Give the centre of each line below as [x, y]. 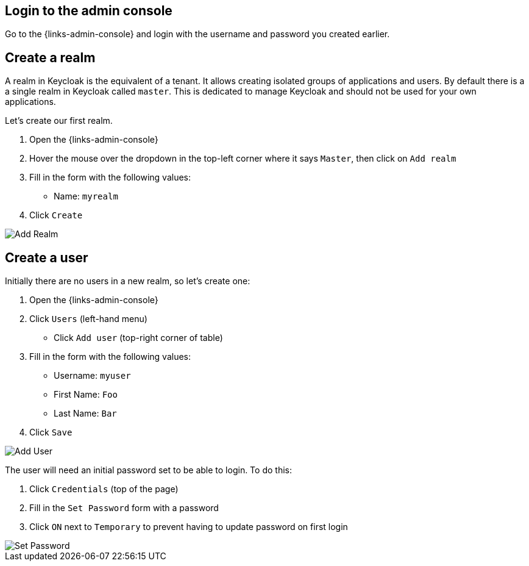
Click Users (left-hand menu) [88, 319]
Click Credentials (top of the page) [104, 489]
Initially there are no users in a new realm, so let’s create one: [128, 281]
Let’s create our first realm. [59, 121]
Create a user [47, 257]
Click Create [56, 215]
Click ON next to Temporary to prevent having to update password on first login [189, 527]
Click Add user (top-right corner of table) [138, 338]
